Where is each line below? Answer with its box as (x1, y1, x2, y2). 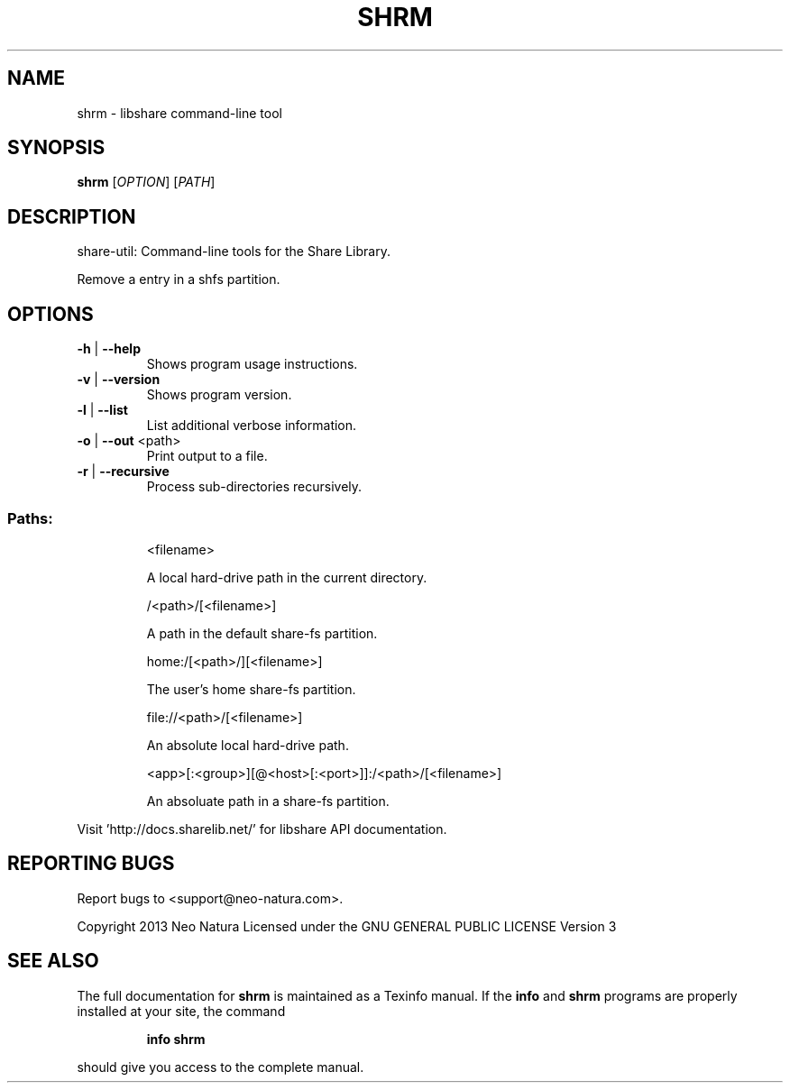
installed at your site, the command (77, 1003, 286, 1019)
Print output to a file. (146, 448, 268, 464)
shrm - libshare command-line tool (77, 105, 282, 121)
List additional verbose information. (146, 417, 357, 434)
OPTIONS (7, 302, 94, 325)
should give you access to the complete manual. (77, 1058, 364, 1075)
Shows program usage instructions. (146, 356, 358, 372)
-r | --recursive (77, 463, 170, 480)
